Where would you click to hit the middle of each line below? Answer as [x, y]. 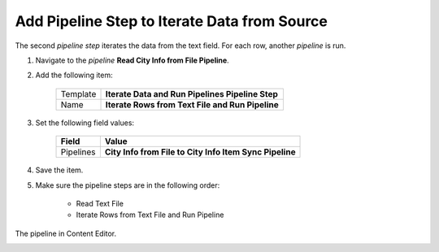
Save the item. [59, 170]
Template [78, 93]
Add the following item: [74, 75]
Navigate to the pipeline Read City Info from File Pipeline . [132, 60]
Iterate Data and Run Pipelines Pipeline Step [191, 93]
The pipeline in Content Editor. [66, 233]
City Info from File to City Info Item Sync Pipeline [200, 152]
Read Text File [100, 203]
